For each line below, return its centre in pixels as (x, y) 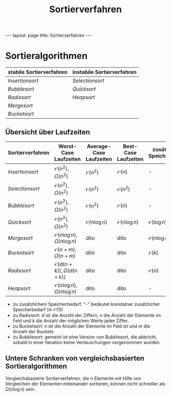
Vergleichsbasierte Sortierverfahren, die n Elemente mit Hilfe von (73, 379)
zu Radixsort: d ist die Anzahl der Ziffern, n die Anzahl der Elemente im (87, 315)
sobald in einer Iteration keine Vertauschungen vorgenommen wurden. (87, 342)
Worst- (68, 146)
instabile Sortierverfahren (104, 72)
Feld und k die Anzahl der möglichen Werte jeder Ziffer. (70, 321)
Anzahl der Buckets (33, 331)
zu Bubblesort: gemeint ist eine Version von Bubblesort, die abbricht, (85, 337)
